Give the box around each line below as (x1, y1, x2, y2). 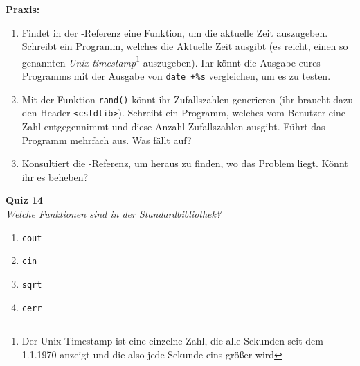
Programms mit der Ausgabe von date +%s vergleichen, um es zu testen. (21, 69, 331, 83)
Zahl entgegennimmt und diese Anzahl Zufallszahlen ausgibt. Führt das (21, 119, 325, 133)
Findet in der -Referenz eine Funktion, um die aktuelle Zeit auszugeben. (21, 25, 328, 40)
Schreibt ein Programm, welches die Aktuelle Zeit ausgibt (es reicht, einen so (21, 39, 348, 53)
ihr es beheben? (21, 169, 89, 184)
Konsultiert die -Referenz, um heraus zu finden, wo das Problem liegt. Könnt (21, 156, 348, 171)
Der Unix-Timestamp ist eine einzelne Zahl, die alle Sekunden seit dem (21, 333, 323, 348)
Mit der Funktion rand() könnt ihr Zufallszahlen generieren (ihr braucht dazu (21, 91, 354, 106)
